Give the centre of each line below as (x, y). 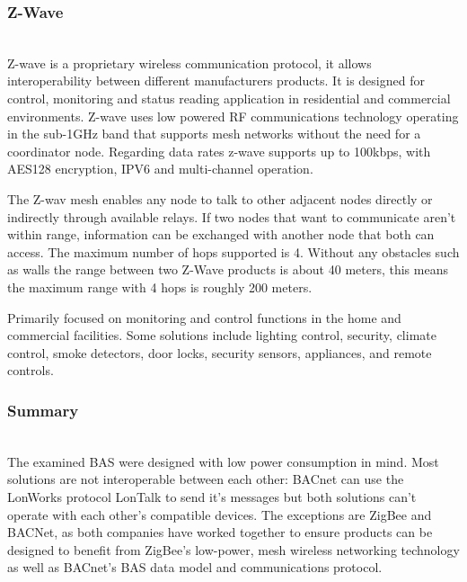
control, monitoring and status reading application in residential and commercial (229, 98)
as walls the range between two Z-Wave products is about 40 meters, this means (228, 269)
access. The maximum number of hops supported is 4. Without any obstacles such (233, 251)
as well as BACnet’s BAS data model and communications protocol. (195, 567)
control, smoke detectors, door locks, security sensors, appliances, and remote (220, 352)
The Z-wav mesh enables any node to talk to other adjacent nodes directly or (220, 198)
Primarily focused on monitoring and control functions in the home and (204, 317)
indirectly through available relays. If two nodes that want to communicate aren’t (232, 216)
